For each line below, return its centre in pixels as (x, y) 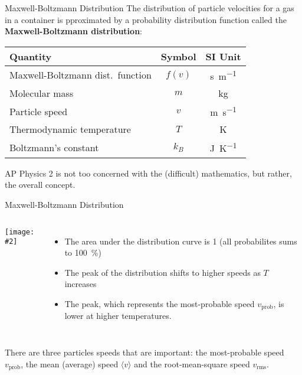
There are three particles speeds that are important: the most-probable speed (145, 352)
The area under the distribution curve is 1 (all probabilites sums (181, 241)
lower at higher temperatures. (118, 316)
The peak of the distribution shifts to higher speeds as (163, 272)
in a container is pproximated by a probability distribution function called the (146, 19)
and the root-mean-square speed (192, 363)
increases (81, 284)
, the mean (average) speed (70, 363)
